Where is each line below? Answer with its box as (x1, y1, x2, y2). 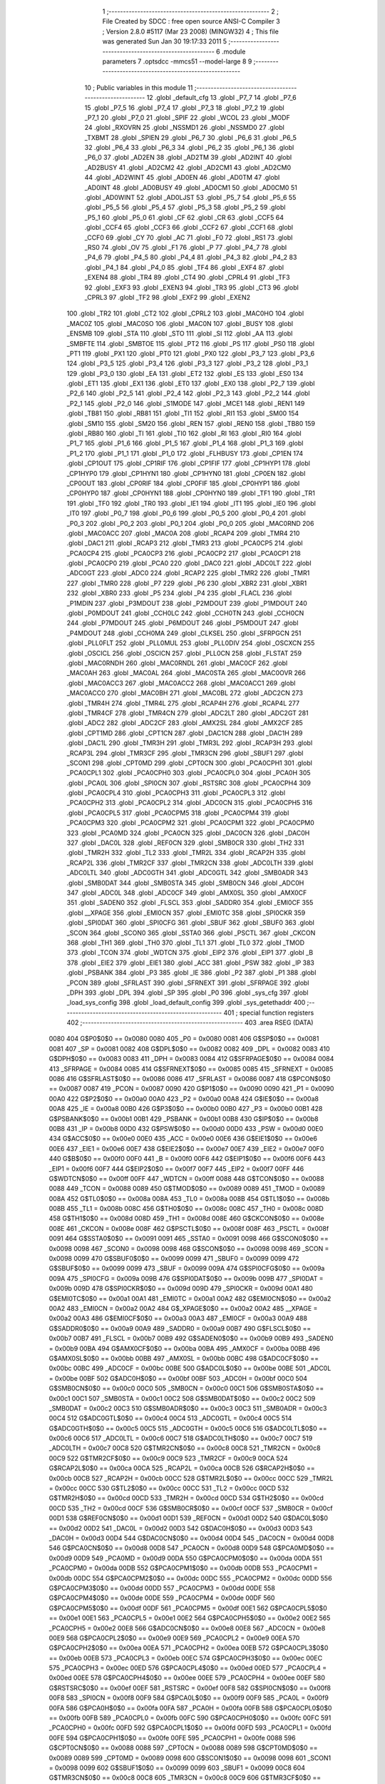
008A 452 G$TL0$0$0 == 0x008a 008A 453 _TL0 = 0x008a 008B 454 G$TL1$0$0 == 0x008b (48, 1194, 330, 1202)
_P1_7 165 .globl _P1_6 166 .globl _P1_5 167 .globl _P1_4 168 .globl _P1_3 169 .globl (66, 439, 304, 447)
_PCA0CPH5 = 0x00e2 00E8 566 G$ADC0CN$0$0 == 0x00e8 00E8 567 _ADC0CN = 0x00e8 (48, 1623, 326, 1632)
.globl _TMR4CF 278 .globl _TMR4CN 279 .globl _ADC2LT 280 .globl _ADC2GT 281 (66, 709, 309, 717)
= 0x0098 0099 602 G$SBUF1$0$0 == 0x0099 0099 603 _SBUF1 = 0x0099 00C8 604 (48, 1763, 306, 1772)
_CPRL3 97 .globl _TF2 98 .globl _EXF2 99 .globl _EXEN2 (84, 293, 251, 301)
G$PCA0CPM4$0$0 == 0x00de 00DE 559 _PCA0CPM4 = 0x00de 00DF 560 (48, 1593, 275, 1602)
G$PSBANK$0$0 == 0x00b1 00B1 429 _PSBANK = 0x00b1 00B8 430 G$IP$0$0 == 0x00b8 (48, 1114, 319, 1123)
